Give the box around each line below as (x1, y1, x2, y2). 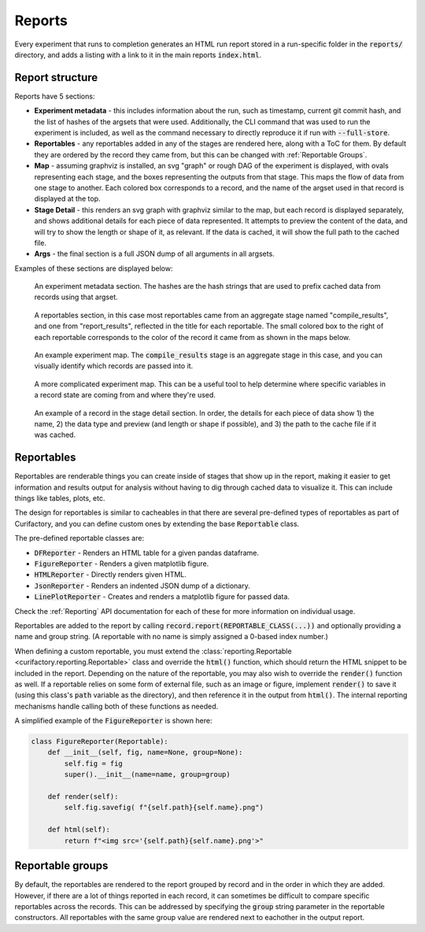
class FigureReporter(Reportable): (31, 737, 168, 746)
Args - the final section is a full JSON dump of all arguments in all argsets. (34, 249, 275, 259)
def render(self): (47, 792, 119, 801)
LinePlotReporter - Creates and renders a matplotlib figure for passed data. (34, 592, 290, 601)
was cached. (34, 430, 76, 440)
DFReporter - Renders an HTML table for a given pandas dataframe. (34, 548, 260, 557)
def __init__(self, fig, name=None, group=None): (47, 748, 243, 757)
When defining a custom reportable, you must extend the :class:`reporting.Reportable (14, 646, 292, 656)
